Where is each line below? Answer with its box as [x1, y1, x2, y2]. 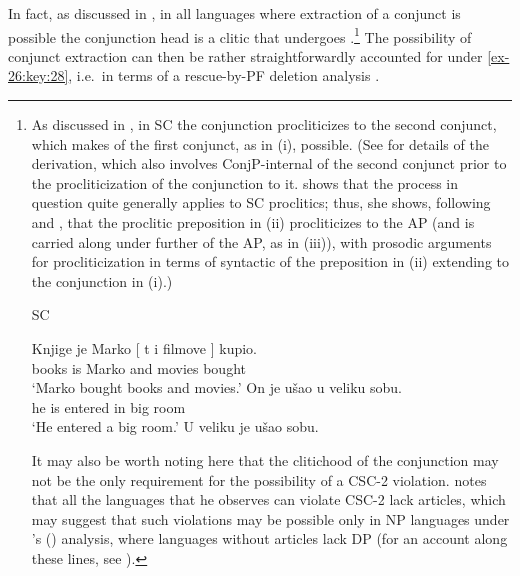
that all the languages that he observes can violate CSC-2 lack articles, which [31, 489, 506, 510]
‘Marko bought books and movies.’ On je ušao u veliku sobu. [31, 377, 403, 398]
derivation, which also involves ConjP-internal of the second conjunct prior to [31, 153, 507, 174]
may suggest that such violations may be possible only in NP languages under [31, 508, 510, 529]
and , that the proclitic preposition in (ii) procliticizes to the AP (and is [31, 212, 475, 232]
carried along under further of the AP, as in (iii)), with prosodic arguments [31, 231, 492, 252]
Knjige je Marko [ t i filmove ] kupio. [31, 337, 258, 358]
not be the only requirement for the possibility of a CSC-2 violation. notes [31, 469, 487, 490]
